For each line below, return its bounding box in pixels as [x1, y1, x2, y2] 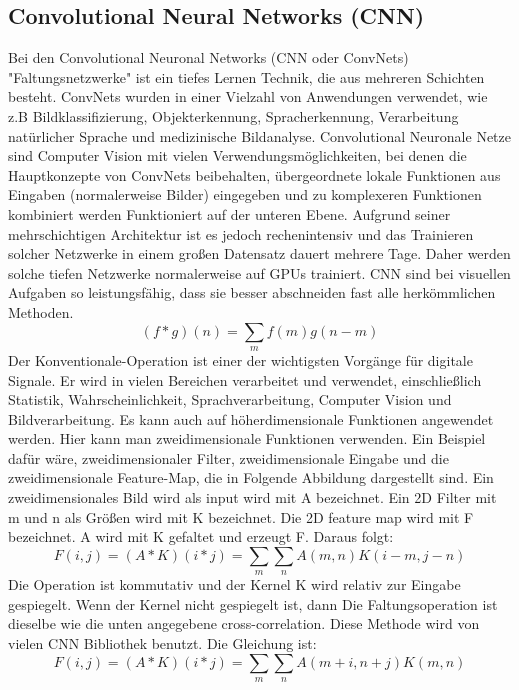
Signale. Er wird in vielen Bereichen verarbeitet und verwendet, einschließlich [8, 369, 482, 390]
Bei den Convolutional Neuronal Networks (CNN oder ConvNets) [8, 47, 409, 68]
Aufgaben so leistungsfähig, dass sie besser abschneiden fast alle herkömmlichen [8, 282, 496, 303]
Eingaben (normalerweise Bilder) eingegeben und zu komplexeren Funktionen [8, 184, 482, 205]
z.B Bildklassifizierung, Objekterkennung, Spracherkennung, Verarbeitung [8, 105, 459, 126]
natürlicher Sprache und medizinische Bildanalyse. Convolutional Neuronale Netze [8, 125, 511, 146]
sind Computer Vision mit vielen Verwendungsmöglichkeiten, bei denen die [8, 145, 467, 166]
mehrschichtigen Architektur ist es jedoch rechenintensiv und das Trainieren [8, 223, 474, 244]
